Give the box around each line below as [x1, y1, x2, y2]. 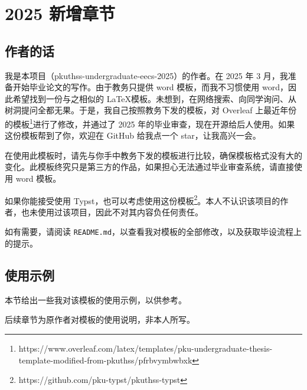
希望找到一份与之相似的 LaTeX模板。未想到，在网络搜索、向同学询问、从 [12, 92, 297, 104]
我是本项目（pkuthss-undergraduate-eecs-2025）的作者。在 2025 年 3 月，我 [5, 69, 288, 81]
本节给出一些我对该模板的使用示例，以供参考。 [5, 293, 187, 306]
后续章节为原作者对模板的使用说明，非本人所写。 [5, 313, 195, 326]
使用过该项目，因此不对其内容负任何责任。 [37, 205, 203, 218]
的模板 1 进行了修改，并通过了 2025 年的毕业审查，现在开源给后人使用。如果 [5, 116, 295, 130]
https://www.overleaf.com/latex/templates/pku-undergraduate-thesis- [18, 342, 273, 355]
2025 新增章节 [5, 1, 116, 25]
